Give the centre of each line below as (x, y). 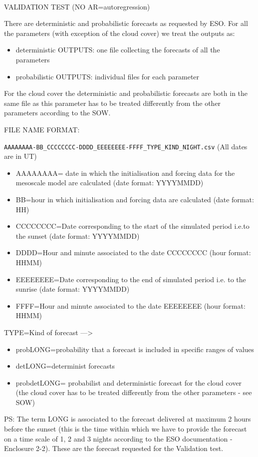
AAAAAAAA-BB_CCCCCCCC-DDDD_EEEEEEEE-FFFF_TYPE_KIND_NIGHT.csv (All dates (126, 146)
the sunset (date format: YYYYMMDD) (78, 235)
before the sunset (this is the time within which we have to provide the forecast (126, 429)
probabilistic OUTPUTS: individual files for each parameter (108, 76)
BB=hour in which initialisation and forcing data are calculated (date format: (135, 199)
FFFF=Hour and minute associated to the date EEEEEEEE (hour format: (130, 305)
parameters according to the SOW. (57, 113)
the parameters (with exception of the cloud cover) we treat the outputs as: (120, 33)
